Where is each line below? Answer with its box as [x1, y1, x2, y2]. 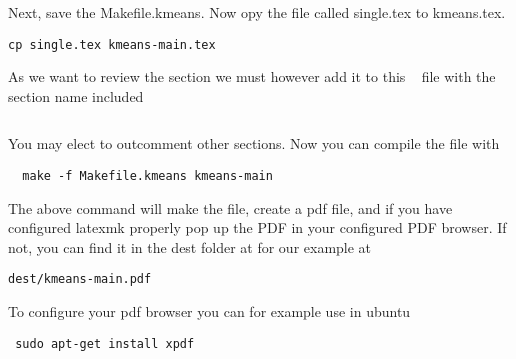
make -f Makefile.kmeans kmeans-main [22, 169, 273, 184]
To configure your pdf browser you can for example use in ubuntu [8, 301, 411, 322]
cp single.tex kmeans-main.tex [8, 37, 216, 52]
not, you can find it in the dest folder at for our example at [8, 236, 372, 257]
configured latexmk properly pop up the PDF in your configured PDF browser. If [8, 217, 507, 238]
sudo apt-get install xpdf [15, 336, 195, 351]
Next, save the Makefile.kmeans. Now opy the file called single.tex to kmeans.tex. [8, 2, 506, 22]
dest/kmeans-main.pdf [8, 272, 152, 287]
